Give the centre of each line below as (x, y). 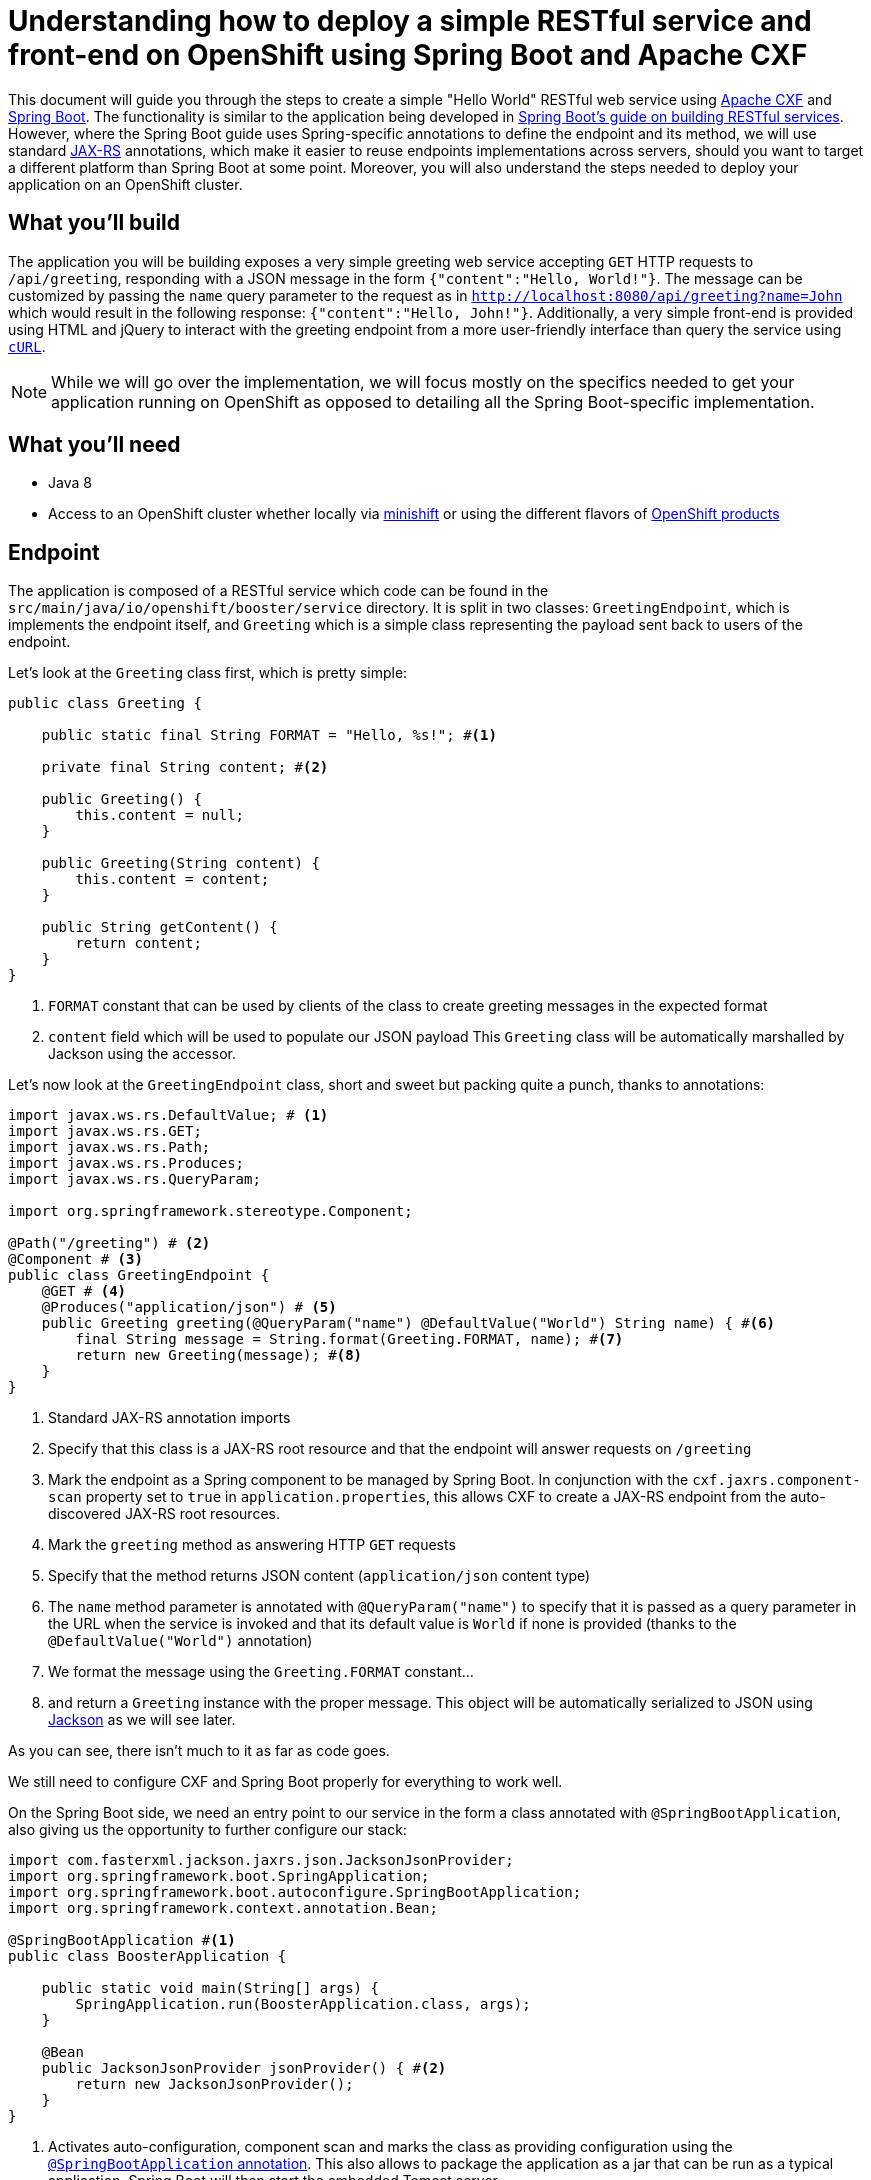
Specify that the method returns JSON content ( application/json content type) (319, 1576)
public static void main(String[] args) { (210, 1988)
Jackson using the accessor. (142, 1054)
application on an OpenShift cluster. (125, 184)
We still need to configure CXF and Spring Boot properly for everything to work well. (285, 1782)
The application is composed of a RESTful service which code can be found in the (278, 591)
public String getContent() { (159, 927)
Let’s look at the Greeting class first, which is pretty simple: (208, 673)
